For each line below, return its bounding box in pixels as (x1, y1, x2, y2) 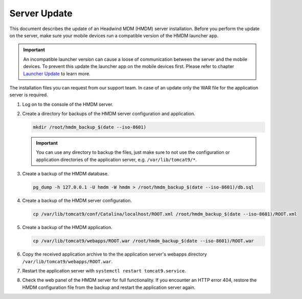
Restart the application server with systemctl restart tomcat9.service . (22, 267, 187, 273)
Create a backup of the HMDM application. (22, 224, 112, 231)
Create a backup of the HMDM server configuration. (22, 197, 132, 204)
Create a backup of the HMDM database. (22, 171, 109, 177)
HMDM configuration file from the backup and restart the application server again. (22, 284, 196, 290)
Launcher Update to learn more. (23, 71, 90, 77)
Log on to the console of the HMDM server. (22, 101, 113, 107)
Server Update (9, 8, 73, 19)
